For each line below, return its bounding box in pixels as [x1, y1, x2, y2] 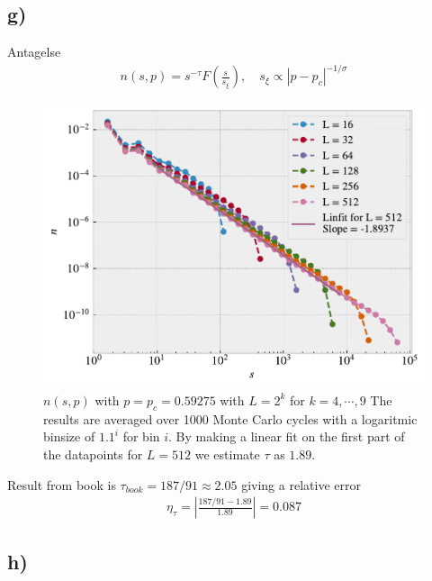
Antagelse [7, 42, 61, 61]
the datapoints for [43, 444, 143, 463]
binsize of [43, 427, 95, 446]
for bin [122, 427, 160, 446]
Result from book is [7, 475, 116, 494]
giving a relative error [241, 475, 361, 494]
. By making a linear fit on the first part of [168, 427, 405, 446]
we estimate [194, 444, 260, 463]
